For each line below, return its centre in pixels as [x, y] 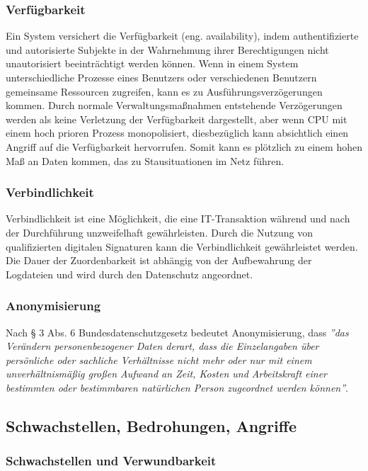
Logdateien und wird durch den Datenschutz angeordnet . [130, 274]
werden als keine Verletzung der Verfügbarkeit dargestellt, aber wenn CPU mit [177, 119]
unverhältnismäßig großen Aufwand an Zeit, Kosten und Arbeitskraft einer [166, 374]
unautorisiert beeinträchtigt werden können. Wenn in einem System [152, 63]
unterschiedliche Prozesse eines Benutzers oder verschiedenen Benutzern [161, 77]
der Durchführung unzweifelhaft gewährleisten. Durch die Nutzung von [159, 232]
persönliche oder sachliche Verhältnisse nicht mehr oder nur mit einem [159, 359]
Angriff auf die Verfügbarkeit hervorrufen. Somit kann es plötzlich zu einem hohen [184, 146]
